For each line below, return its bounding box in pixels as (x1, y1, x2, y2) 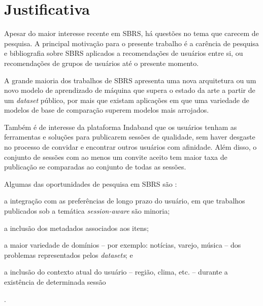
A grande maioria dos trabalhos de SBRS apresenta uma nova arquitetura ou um (4, 75, 256, 85)
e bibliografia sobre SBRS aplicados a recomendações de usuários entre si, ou (4, 48, 243, 58)
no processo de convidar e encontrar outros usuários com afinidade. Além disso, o (4, 142, 257, 152)
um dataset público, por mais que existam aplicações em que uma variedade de (4, 94, 249, 105)
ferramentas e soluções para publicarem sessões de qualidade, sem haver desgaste (4, 131, 255, 142)
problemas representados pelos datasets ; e (4, 249, 133, 260)
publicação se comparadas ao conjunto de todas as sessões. (4, 161, 186, 172)
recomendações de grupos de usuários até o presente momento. (4, 57, 199, 68)
